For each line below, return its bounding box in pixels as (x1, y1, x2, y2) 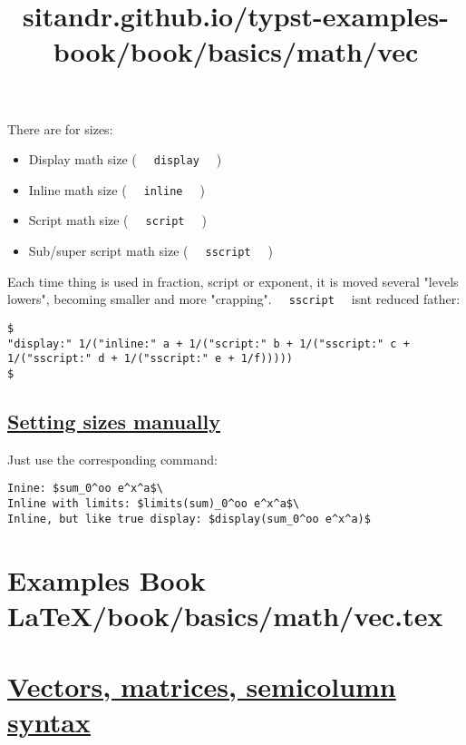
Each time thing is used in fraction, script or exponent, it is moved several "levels (7, 271, 459, 290)
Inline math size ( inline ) (28, 180, 205, 199)
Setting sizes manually (7, 407, 221, 436)
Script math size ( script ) (28, 211, 207, 230)
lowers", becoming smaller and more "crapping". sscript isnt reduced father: (7, 289, 461, 309)
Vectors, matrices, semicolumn (7, 668, 396, 705)
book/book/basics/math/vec (53, 33, 419, 70)
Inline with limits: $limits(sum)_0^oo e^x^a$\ (7, 497, 300, 511)
